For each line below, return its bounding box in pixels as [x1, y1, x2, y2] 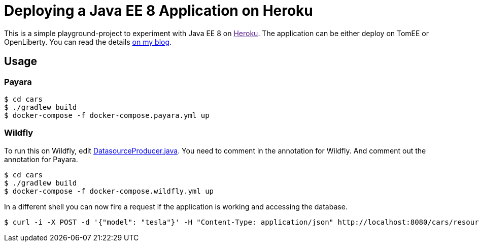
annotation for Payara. [4, 155, 78, 164]
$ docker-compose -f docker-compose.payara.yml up [4, 111, 210, 119]
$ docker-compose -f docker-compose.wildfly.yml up [4, 187, 214, 195]
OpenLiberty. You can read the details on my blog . [4, 37, 172, 46]
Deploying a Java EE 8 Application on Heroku [4, 2, 313, 19]
